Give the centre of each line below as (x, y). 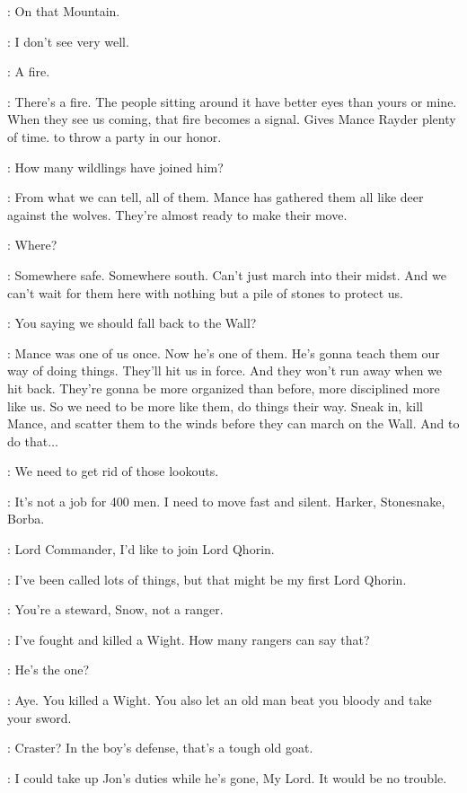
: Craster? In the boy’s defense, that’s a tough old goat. (160, 748)
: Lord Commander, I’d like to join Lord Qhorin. (141, 549)
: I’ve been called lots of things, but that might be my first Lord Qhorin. (207, 579)
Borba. (26, 519)
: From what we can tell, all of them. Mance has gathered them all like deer (216, 197)
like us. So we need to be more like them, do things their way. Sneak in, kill (215, 405)
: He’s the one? (48, 670)
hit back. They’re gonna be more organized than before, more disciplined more (224, 388)
